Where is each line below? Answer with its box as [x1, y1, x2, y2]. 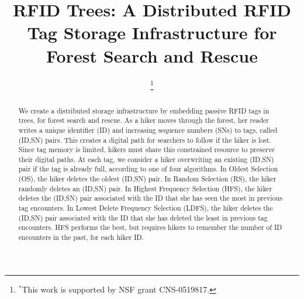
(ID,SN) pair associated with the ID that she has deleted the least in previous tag [18, 212, 268, 222]
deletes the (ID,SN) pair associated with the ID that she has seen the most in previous [18, 193, 282, 203]
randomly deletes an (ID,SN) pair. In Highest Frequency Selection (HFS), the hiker [18, 183, 272, 193]
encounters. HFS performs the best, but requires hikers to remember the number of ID [18, 222, 282, 232]
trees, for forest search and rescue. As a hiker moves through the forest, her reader [18, 115, 269, 125]
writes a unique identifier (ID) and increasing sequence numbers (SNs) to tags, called [18, 125, 278, 135]
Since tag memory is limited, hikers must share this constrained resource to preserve [18, 145, 275, 154]
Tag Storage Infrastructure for [27, 20, 277, 44]
